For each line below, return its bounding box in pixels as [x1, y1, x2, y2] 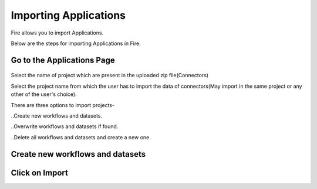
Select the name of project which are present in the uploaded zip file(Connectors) [11, 72, 208, 79]
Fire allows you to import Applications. [11, 29, 104, 36]
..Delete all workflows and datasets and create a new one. [11, 133, 151, 140]
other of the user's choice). [11, 91, 77, 98]
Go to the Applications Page [11, 55, 115, 65]
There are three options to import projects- [11, 101, 114, 108]
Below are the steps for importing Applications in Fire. [11, 40, 141, 47]
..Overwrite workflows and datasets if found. [11, 123, 119, 130]
